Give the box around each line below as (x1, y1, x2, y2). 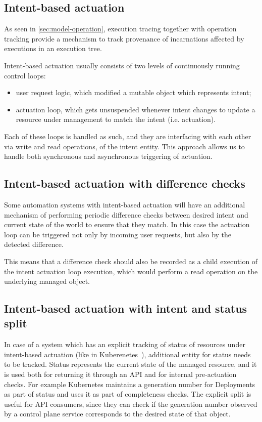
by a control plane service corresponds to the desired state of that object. (4, 408, 231, 419)
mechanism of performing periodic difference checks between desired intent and (4, 209, 248, 220)
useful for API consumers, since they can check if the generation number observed (4, 398, 257, 409)
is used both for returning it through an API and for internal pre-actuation (4, 369, 237, 379)
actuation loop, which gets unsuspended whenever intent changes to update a (16, 104, 255, 114)
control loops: (4, 70, 46, 80)
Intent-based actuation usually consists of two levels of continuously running (4, 60, 240, 70)
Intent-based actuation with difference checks (4, 176, 245, 191)
